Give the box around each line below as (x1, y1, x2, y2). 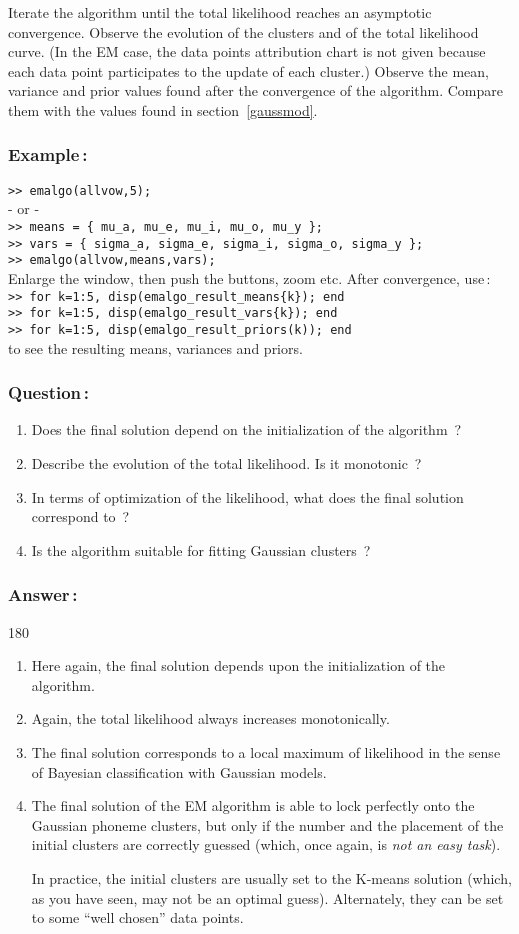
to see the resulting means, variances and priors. (8, 337, 303, 358)
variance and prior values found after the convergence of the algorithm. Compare (8, 80, 504, 101)
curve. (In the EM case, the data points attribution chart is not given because (8, 41, 486, 62)
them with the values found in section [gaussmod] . (8, 99, 318, 120)
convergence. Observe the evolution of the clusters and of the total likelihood (8, 21, 479, 42)
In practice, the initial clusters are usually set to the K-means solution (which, (31, 867, 512, 888)
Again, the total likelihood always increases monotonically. (31, 708, 390, 729)
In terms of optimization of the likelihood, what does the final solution (31, 486, 464, 507)
